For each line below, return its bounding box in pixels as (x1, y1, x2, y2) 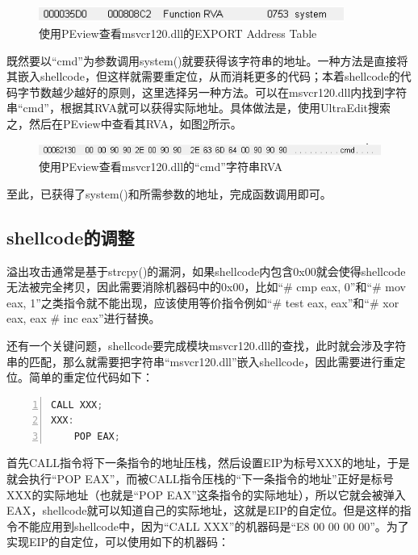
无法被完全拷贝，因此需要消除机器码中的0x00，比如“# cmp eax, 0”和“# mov (6, 278, 407, 295)
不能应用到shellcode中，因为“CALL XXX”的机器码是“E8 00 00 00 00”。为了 (17, 517, 409, 534)
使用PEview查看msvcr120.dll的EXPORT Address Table (39, 24, 317, 41)
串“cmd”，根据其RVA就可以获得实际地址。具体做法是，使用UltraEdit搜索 (6, 99, 391, 116)
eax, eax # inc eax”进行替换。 (6, 310, 161, 327)
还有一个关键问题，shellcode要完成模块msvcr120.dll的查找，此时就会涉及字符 (6, 336, 407, 353)
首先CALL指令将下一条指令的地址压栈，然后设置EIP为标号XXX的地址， (6, 454, 387, 471)
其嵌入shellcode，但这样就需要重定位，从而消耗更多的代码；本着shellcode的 (6, 68, 400, 85)
